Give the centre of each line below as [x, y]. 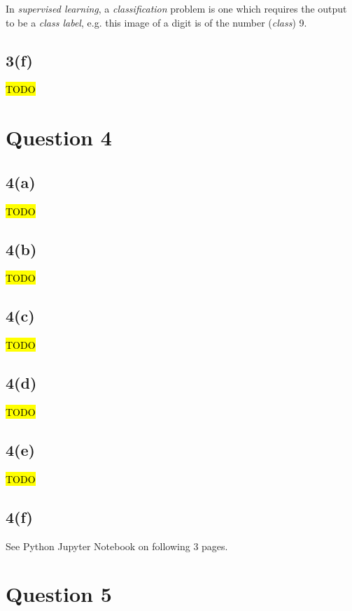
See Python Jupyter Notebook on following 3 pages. [117, 546]
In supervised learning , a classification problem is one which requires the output [176, 8]
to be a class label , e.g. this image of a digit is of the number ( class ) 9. [156, 22]
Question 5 [59, 594]
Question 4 [59, 137]
